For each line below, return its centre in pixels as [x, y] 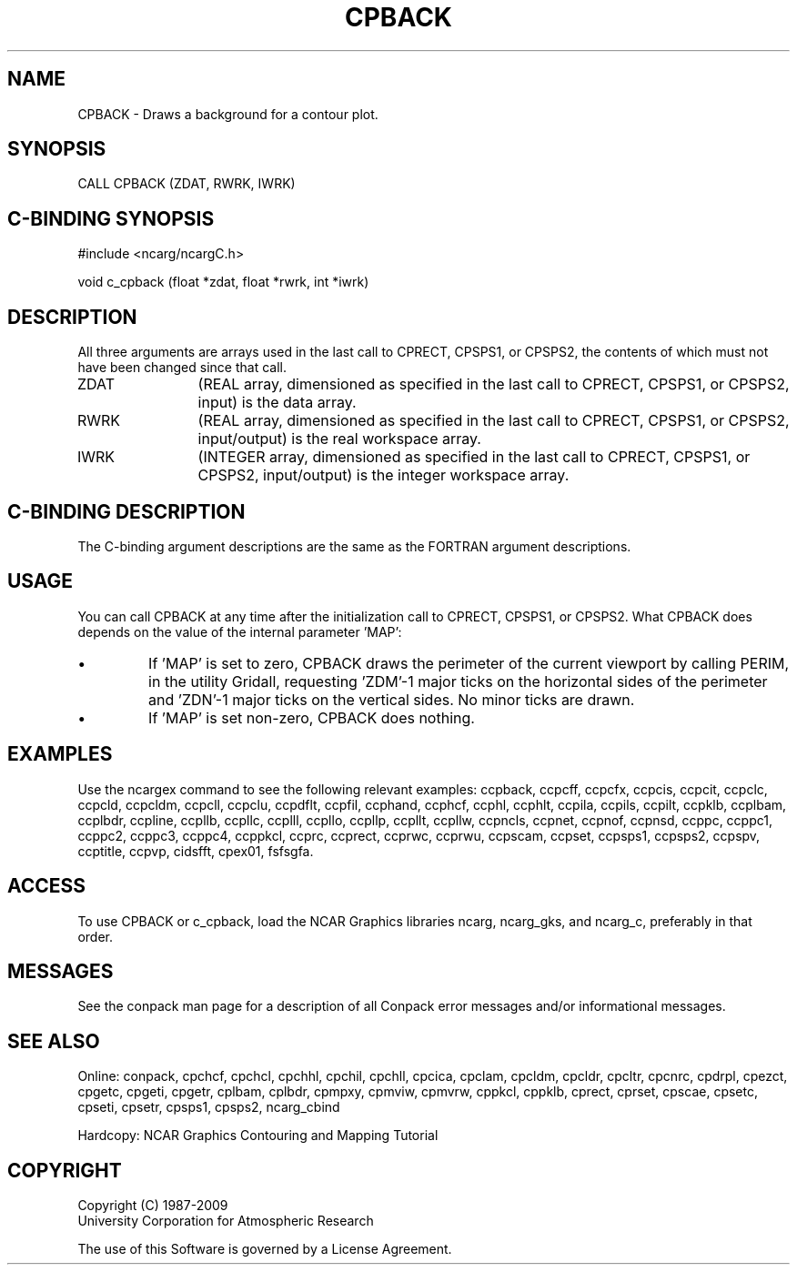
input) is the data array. [277, 403]
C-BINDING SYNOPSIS [111, 218]
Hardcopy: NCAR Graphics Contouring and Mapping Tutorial [258, 1136]
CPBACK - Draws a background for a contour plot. [228, 114]
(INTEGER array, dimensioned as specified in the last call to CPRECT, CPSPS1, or [474, 457]
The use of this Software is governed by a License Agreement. [265, 1249]
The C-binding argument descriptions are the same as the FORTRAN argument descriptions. [354, 546]
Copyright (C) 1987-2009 [153, 1206]
